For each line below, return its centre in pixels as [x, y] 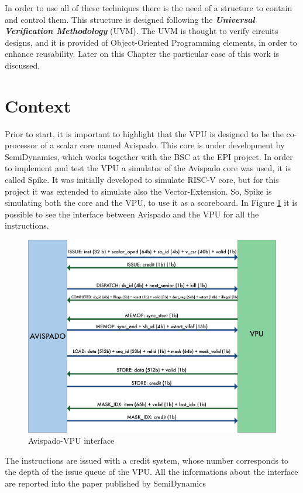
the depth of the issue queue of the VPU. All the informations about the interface [151, 472]
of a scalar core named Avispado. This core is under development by [163, 145]
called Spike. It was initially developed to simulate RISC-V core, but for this [142, 180]
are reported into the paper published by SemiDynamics [105, 483]
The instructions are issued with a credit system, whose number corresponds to [147, 460]
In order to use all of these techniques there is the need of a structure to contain [149, 8]
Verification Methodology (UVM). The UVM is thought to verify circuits [142, 31]
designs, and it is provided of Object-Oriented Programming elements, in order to [151, 42]
